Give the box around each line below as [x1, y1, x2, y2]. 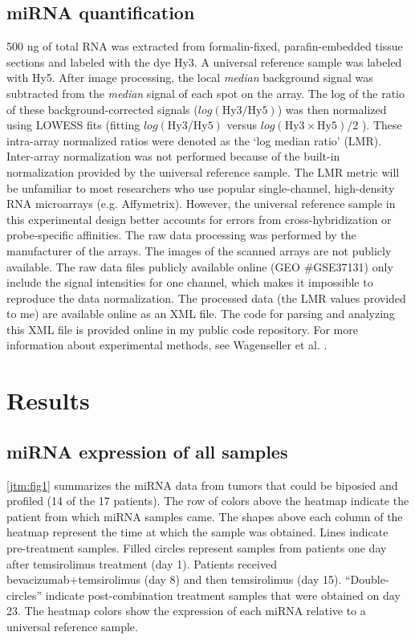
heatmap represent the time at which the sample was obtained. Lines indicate [6, 524, 389, 540]
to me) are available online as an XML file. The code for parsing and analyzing [6, 305, 395, 322]
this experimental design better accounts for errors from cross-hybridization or [6, 210, 392, 227]
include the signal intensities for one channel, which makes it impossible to [6, 274, 373, 291]
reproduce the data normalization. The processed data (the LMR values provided [6, 289, 406, 306]
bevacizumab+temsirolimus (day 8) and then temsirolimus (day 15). [6, 571, 342, 588]
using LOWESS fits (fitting [6, 116, 140, 133]
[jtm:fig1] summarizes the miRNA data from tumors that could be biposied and [6, 476, 398, 493]
